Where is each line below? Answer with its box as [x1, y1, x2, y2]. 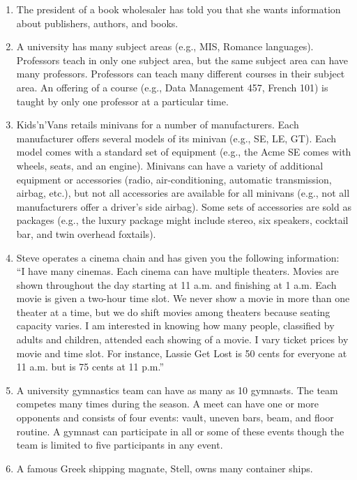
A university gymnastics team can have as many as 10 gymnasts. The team [16, 382, 338, 397]
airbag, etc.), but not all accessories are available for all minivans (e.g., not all [16, 186, 350, 200]
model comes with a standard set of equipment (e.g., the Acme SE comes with [16, 144, 351, 159]
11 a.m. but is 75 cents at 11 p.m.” [16, 359, 165, 374]
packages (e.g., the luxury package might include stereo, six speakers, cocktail [16, 213, 349, 227]
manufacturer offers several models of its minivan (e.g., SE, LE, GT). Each [16, 130, 337, 145]
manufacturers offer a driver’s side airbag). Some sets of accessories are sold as [16, 199, 351, 213]
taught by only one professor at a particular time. [16, 93, 229, 108]
